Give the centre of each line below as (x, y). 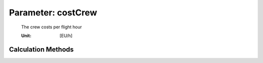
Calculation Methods (41, 49)
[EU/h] (66, 36)
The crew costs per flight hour (52, 27)
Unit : (26, 36)
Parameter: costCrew (53, 13)
